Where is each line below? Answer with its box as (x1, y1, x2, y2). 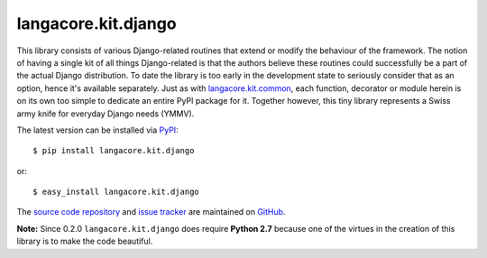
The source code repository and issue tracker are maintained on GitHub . (16, 207, 286, 217)
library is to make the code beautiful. (16, 235, 153, 247)
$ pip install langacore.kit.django (32, 145, 195, 156)
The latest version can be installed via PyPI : (16, 124, 179, 135)
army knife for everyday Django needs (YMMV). (16, 108, 195, 119)
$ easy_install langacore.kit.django (32, 187, 200, 198)
